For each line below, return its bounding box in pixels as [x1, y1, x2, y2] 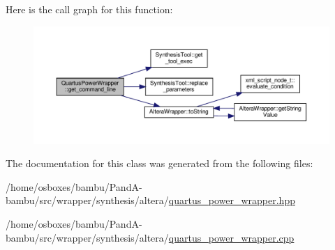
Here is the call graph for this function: [6, 2, 173, 16]
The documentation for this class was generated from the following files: [6, 156, 313, 171]
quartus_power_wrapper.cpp [168, 230, 295, 244]
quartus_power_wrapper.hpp [168, 193, 295, 208]
